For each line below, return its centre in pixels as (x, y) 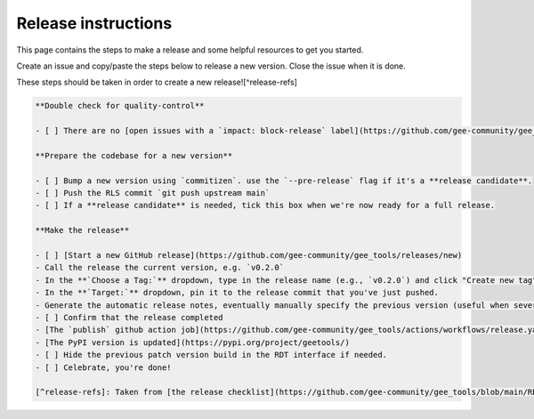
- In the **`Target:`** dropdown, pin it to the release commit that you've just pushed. (237, 293)
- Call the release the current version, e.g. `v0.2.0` (160, 268)
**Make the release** (82, 230)
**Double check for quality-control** (120, 106)
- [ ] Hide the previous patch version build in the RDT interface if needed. (211, 355)
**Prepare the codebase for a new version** (134, 155)
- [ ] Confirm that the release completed (129, 317)
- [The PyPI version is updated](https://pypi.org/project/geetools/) (193, 342)
